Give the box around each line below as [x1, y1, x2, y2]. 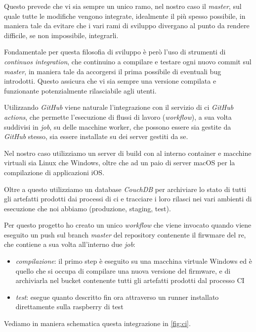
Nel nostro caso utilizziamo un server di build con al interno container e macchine [4, 147, 252, 158]
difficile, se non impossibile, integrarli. [4, 30, 119, 40]
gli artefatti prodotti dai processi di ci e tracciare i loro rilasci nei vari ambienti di [4, 193, 252, 204]
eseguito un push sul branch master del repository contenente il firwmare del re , [4, 229, 246, 239]
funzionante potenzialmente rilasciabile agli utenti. [4, 85, 157, 95]
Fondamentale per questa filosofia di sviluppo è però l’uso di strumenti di [4, 47, 226, 57]
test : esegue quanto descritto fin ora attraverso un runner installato [15, 291, 219, 302]
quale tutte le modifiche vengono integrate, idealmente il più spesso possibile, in [4, 10, 246, 21]
